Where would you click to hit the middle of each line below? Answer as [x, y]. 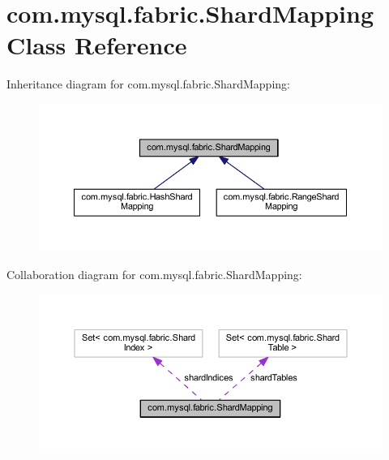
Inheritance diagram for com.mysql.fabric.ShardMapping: [148, 84]
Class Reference [97, 45]
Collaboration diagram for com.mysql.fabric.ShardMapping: [154, 274]
